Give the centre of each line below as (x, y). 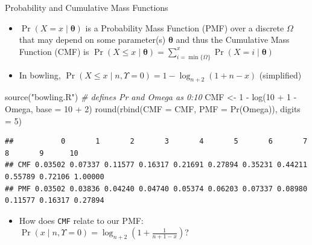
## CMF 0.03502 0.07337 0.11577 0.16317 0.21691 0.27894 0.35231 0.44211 (156, 165)
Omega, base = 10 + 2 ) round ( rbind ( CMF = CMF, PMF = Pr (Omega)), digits (153, 108)
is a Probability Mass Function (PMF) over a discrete (185, 27)
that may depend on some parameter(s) (92, 40)
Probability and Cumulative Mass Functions (87, 7)
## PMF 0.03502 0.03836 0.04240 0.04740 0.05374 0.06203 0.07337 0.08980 (156, 189)
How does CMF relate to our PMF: (81, 220)
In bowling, (40, 75)
